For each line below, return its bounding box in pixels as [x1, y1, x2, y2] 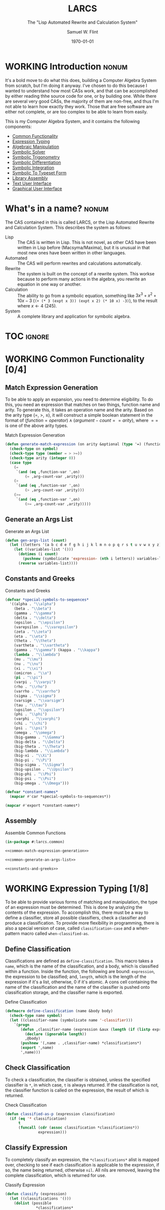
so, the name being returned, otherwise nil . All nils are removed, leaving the [5, 1167, 160, 1173]
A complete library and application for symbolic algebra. [17, 313, 131, 319]
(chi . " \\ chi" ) [14, 721, 48, 726]
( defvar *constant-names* [5, 789, 58, 795]
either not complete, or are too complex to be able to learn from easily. [5, 109, 148, 115]
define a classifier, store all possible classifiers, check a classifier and [5, 915, 146, 921]
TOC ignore [5, 331, 50, 342]
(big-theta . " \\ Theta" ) [14, 744, 65, 749]
